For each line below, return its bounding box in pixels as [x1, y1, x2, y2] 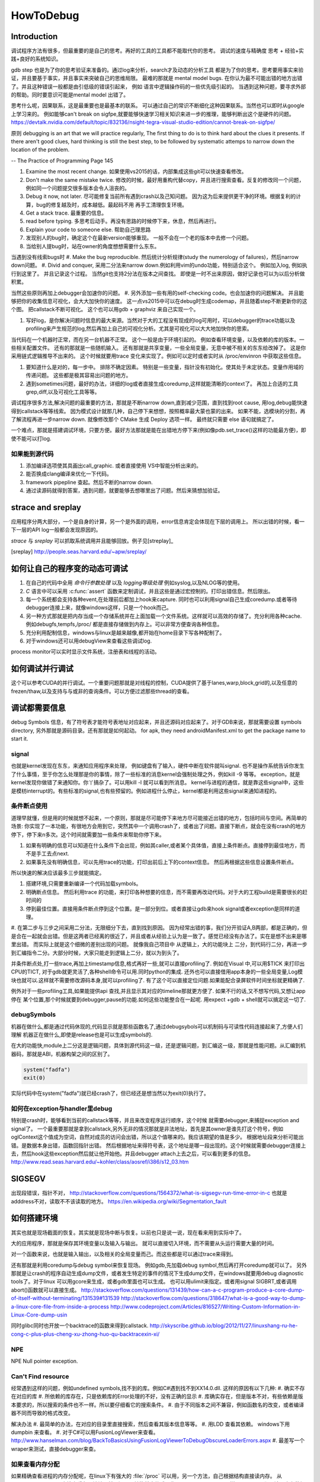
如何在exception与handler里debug [11, 1104, 113, 1113]
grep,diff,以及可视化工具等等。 [25, 388, 100, 395]
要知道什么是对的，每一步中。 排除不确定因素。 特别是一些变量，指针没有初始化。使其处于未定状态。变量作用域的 [25, 363, 304, 370]
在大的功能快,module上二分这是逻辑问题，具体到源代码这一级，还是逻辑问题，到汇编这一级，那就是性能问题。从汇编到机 [11, 1042, 306, 1049]
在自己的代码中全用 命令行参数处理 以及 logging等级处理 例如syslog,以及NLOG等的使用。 [25, 579, 243, 586]
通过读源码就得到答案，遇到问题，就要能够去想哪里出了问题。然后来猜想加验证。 [25, 487, 223, 494]
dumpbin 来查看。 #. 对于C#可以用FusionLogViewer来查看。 [11, 1429, 159, 1436]
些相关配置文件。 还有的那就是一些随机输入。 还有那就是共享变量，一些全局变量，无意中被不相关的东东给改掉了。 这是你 [11, 344, 306, 351]
